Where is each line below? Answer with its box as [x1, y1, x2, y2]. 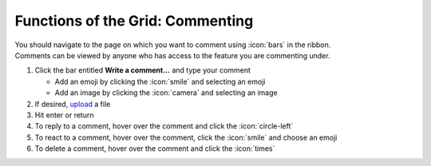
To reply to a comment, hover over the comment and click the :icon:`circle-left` [34, 121, 294, 131]
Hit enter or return [34, 110, 94, 120]
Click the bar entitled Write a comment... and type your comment [34, 65, 251, 75]
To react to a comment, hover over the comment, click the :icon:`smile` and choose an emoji [34, 132, 338, 142]
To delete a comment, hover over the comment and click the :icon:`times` [34, 144, 275, 153]
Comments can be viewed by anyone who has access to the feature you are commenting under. [14, 50, 330, 60]
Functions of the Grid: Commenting [14, 12, 254, 30]
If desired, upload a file [34, 99, 111, 109]
